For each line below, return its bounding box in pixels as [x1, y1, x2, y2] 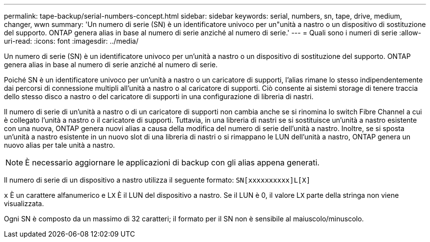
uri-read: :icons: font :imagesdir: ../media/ [4, 37, 138, 45]
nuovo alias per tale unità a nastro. [4, 141, 115, 149]
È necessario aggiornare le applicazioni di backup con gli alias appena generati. [25, 158, 320, 167]
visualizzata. [4, 199, 44, 208]
